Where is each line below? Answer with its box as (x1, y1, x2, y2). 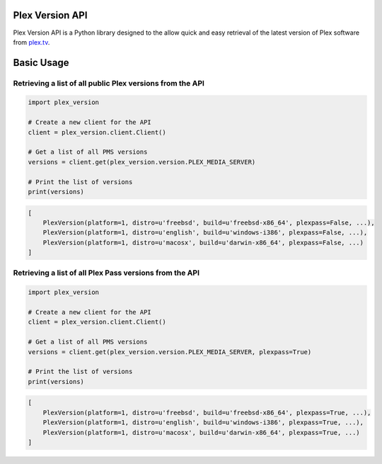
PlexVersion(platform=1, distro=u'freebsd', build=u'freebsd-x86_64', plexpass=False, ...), (42, 218, 375, 227)
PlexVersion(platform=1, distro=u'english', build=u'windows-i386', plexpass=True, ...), (42, 419, 364, 426)
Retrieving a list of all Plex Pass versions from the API (13, 268, 199, 278)
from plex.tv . (13, 38, 50, 46)
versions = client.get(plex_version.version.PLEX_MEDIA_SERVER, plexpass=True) (28, 348, 312, 356)
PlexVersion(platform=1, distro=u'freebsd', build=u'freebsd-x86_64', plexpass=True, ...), (42, 408, 371, 417)
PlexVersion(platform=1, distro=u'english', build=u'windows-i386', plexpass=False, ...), (42, 229, 368, 237)
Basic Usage (13, 57, 69, 69)
